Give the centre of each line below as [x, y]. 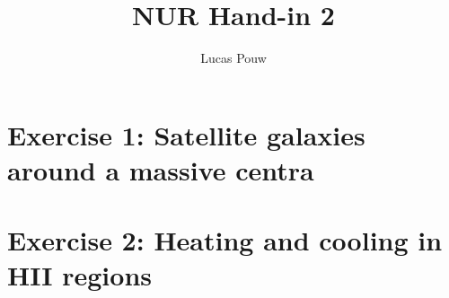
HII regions [80, 275]
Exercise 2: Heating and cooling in [225, 240]
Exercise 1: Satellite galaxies [186, 134]
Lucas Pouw [233, 58]
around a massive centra [161, 169]
